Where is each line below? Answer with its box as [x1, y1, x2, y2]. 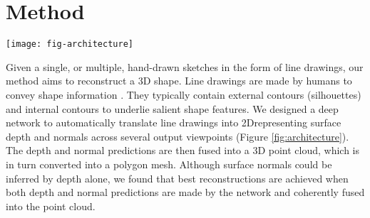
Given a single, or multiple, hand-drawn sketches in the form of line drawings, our [6, 59, 364, 74]
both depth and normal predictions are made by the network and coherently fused [6, 185, 365, 200]
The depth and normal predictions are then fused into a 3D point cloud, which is [6, 143, 360, 158]
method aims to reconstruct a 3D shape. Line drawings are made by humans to [6, 73, 352, 88]
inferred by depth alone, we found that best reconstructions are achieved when [6, 170, 349, 185]
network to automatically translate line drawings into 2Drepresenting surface [6, 115, 341, 130]
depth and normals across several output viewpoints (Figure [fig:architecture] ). [6, 129, 349, 143]
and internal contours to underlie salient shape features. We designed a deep [6, 101, 339, 116]
